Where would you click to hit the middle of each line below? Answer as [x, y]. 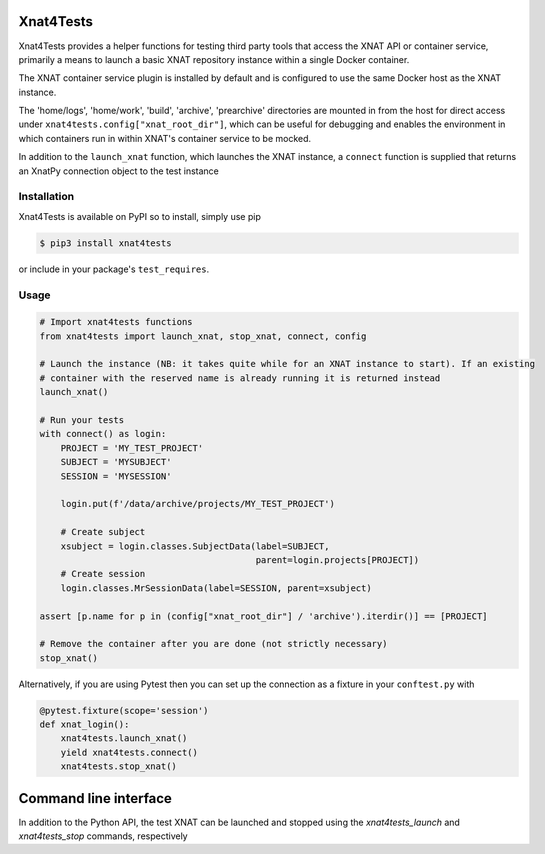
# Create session [103, 574]
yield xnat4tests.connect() [129, 752]
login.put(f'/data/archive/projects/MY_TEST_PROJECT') [197, 504]
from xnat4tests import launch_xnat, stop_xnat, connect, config [203, 336]
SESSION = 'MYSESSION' [116, 476]
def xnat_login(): [84, 724]
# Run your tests [82, 420]
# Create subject [103, 532]
